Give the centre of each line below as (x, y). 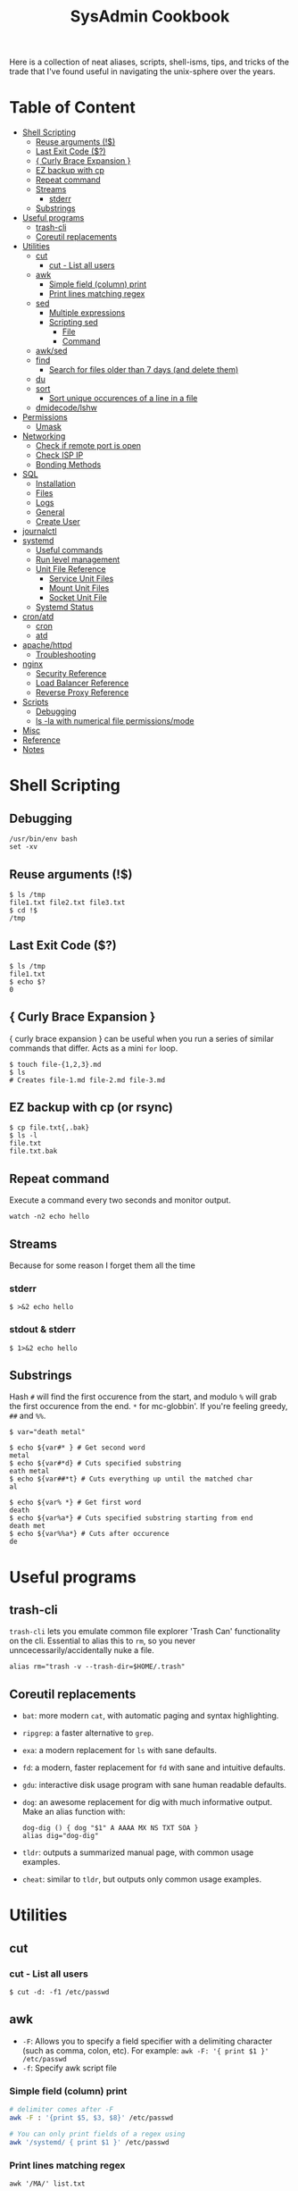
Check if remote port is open (88, 446)
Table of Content (73, 108)
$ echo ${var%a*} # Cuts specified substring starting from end (131, 1518)
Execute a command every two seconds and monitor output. (120, 1200)
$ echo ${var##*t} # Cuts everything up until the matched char (131, 1479)
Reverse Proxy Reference (82, 693)
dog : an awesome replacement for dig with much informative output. (147, 1802)
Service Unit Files (81, 579)
